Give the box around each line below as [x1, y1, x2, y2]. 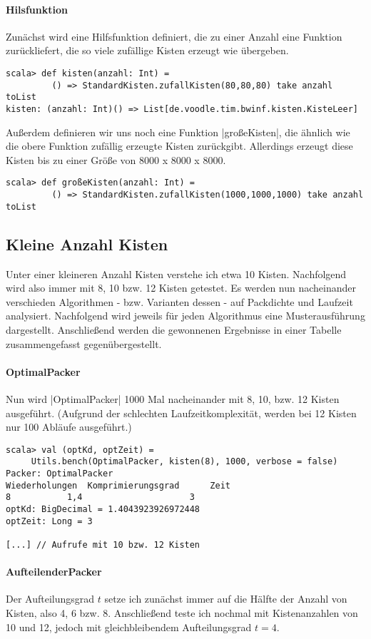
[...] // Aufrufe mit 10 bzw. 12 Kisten [6, 539, 200, 550]
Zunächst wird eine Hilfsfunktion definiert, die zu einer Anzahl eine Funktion [6, 29, 342, 44]
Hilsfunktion [6, 1, 68, 16]
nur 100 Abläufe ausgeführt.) [6, 419, 132, 434]
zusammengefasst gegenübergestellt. [6, 336, 162, 351]
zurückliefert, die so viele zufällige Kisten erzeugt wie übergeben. [6, 43, 289, 58]
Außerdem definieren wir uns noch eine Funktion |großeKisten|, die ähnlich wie [6, 124, 350, 139]
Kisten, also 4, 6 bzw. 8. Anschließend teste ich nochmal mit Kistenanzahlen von [6, 605, 358, 620]
